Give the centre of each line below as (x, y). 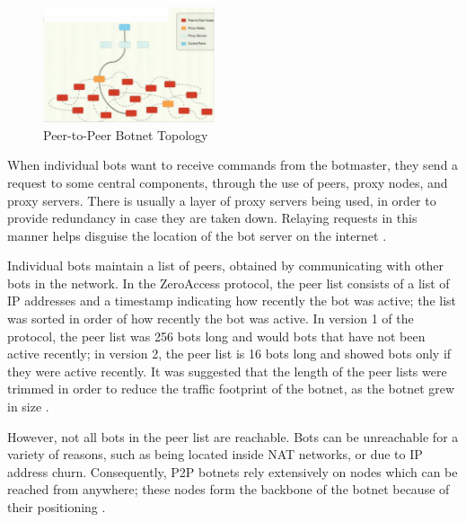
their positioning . (57, 507)
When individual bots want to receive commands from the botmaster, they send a (233, 165)
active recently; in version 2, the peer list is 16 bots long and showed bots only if (229, 354)
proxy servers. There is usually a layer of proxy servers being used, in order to (222, 200)
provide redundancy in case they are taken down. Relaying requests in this (212, 218)
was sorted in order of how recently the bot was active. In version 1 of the (211, 319)
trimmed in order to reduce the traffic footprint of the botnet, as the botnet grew (231, 389)
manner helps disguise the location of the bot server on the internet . (197, 235)
